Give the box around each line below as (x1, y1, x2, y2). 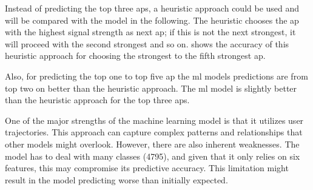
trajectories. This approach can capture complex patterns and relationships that (5, 126, 303, 138)
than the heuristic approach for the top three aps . (5, 93, 190, 106)
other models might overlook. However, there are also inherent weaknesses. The (5, 137, 300, 150)
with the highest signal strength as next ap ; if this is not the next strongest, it (5, 25, 296, 38)
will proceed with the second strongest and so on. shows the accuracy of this (5, 37, 289, 50)
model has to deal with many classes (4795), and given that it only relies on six (5, 149, 300, 162)
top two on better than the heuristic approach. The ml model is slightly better (5, 81, 297, 94)
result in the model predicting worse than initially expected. (5, 173, 228, 186)
